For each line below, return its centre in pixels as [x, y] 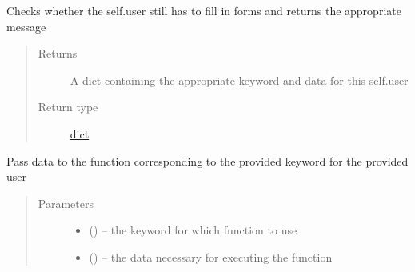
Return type [68, 107]
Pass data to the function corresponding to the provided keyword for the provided [207, 160]
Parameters [66, 203]
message [26, 26]
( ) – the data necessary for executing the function [211, 256]
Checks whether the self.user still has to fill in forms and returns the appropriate [204, 10]
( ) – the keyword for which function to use [193, 230]
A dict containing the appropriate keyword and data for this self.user [239, 80]
